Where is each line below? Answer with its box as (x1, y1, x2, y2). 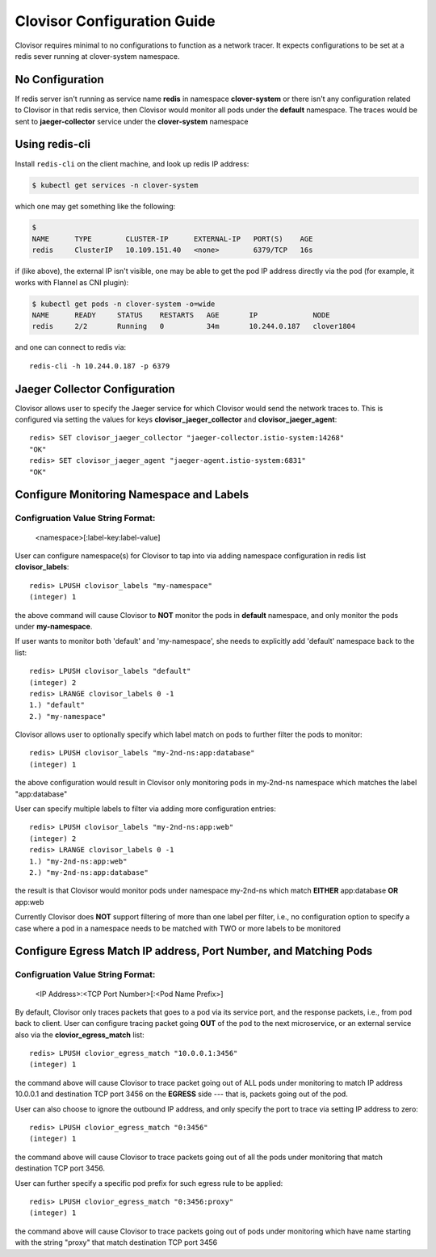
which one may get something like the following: (15, 201, 176, 211)
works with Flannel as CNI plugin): (15, 277, 129, 287)
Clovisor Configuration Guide (15, 12, 216, 30)
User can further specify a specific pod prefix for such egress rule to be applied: (15, 1178, 283, 1188)
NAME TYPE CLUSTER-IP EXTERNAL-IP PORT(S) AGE (31, 234, 313, 243)
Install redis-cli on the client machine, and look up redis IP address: (15, 158, 249, 169)
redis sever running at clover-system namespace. (15, 51, 180, 61)
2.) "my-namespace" (29, 712, 107, 721)
